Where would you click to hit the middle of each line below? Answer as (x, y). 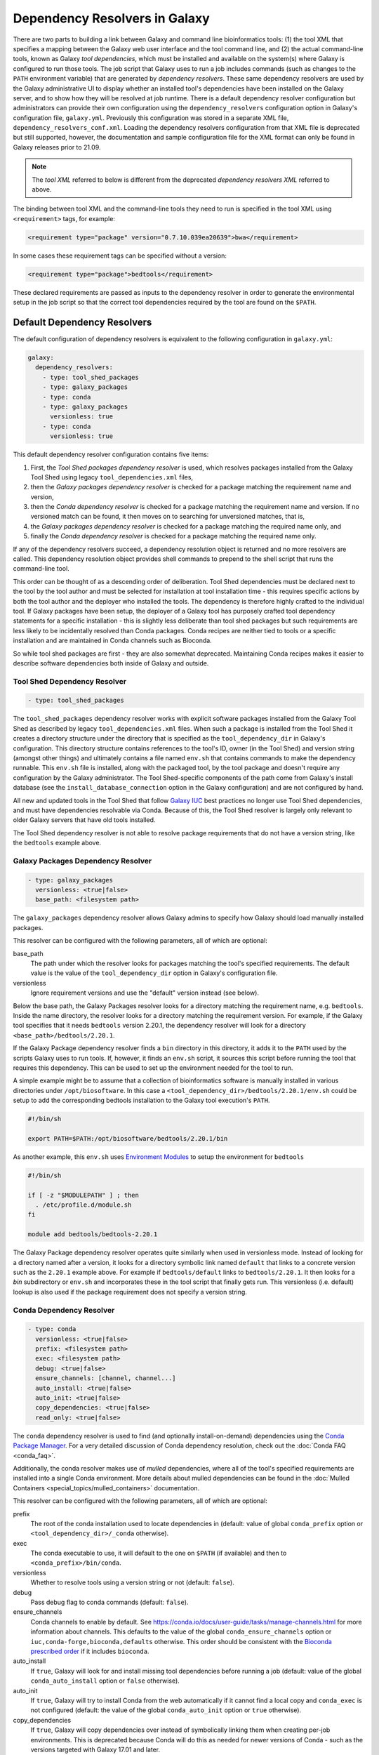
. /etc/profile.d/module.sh (84, 1205)
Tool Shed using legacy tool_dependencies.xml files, (112, 477)
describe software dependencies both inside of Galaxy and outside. (111, 663)
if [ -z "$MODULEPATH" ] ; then (84, 1195)
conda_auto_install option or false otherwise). (105, 1681)
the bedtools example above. (57, 843)
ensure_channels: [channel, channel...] (106, 1378)
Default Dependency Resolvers (82, 322)
